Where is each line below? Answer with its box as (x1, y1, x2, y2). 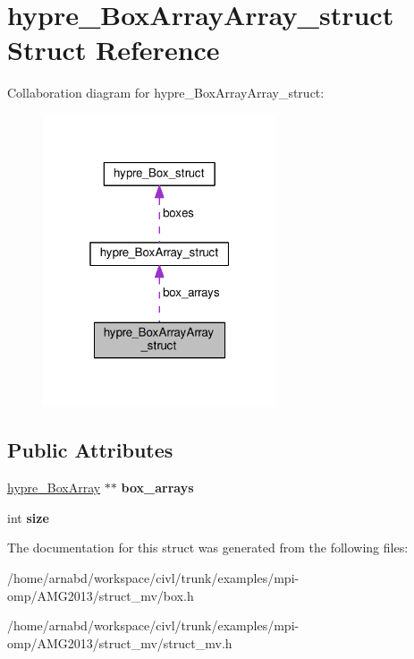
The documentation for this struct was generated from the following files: (7, 538, 409, 557)
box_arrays (121, 478, 194, 497)
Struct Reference (7, 31, 220, 68)
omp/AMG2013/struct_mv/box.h (7, 586, 194, 604)
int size (7, 508, 49, 526)
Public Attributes (7, 436, 173, 464)
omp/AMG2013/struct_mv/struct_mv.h (7, 633, 232, 652)
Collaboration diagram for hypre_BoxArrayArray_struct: (7, 83, 325, 102)
